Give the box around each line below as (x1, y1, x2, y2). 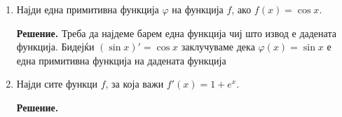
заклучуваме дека (181, 39, 255, 54)
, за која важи (105, 76, 164, 91)
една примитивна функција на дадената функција (16, 53, 226, 67)
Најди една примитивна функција (16, 2, 159, 16)
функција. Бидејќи (16, 39, 95, 54)
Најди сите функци (16, 76, 97, 91)
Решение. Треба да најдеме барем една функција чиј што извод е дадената (16, 25, 336, 40)
